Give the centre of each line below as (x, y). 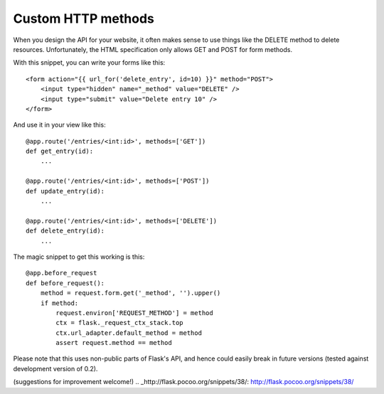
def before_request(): (65, 283)
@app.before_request (62, 273)
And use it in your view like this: (59, 125)
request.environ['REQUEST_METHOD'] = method (134, 313)
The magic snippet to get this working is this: (79, 257)
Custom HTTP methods (84, 18)
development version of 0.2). (55, 368)
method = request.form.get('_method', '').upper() (130, 293)
